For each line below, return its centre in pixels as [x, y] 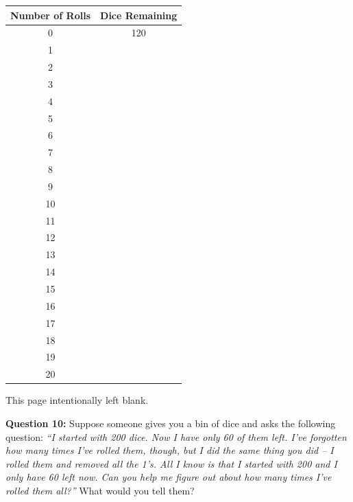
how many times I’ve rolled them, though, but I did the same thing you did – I [170, 450]
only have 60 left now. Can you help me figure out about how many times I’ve [169, 477]
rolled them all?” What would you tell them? [100, 490]
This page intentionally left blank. [77, 400]
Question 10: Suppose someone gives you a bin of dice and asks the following [171, 423]
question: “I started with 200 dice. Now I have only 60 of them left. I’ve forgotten [176, 436]
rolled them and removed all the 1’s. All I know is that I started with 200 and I [171, 463]
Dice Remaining [139, 15]
